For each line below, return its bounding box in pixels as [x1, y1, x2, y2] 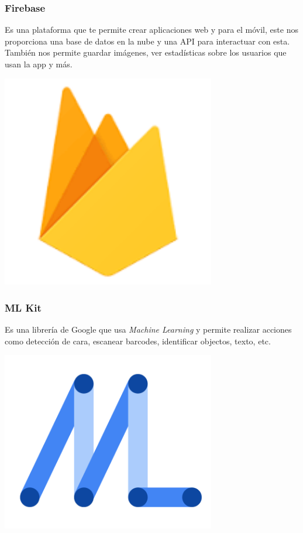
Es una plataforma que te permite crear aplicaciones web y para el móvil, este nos [5, 23, 298, 36]
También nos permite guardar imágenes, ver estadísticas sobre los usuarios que [5, 46, 287, 59]
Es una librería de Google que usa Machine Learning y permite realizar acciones [5, 323, 292, 336]
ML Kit [5, 300, 42, 315]
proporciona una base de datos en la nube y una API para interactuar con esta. [5, 35, 290, 47]
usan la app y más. [5, 58, 73, 70]
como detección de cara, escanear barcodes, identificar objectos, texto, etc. [5, 334, 271, 347]
